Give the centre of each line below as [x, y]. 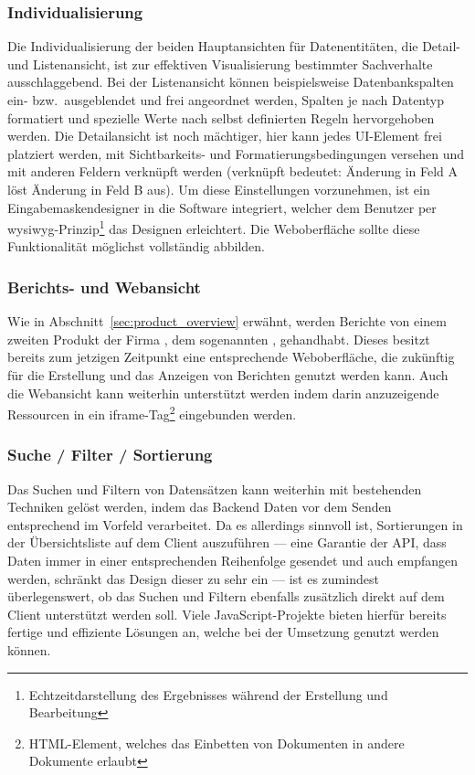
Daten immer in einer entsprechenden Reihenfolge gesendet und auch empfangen [232, 561]
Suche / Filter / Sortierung [110, 455]
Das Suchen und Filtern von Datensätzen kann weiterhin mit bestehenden [215, 488]
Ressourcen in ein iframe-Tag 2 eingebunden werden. [152, 413]
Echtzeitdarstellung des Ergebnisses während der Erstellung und [208, 694]
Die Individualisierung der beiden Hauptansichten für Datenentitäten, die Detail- [234, 46]
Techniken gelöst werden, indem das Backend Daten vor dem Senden [200, 507]
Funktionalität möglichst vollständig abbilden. [136, 246]
